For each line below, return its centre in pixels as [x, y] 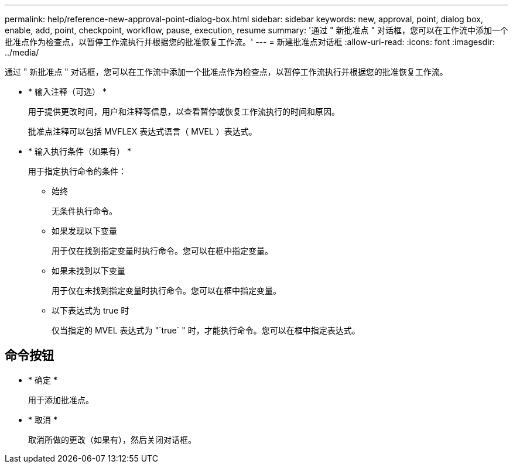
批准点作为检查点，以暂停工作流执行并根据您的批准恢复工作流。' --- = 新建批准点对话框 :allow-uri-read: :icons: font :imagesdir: [250, 42]
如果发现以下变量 [84, 231]
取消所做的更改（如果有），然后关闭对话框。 [112, 439]
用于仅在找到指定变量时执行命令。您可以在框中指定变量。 [162, 251]
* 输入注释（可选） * [67, 92]
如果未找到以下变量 [88, 271]
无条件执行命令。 [84, 211]
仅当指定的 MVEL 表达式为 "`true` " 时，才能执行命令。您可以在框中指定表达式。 [206, 330]
